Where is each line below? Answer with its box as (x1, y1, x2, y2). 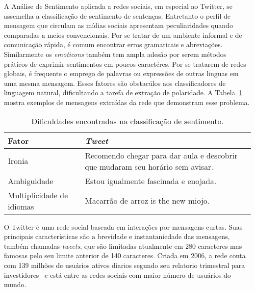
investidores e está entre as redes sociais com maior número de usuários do (4, 269, 231, 280)
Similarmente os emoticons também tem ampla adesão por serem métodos (4, 49, 227, 59)
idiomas (8, 200, 34, 212)
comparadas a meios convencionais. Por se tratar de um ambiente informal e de (4, 29, 242, 40)
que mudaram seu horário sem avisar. (85, 160, 213, 172)
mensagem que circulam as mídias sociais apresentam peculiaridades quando (4, 20, 233, 30)
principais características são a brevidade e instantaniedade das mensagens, (4, 231, 230, 241)
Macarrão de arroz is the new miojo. (85, 195, 210, 207)
